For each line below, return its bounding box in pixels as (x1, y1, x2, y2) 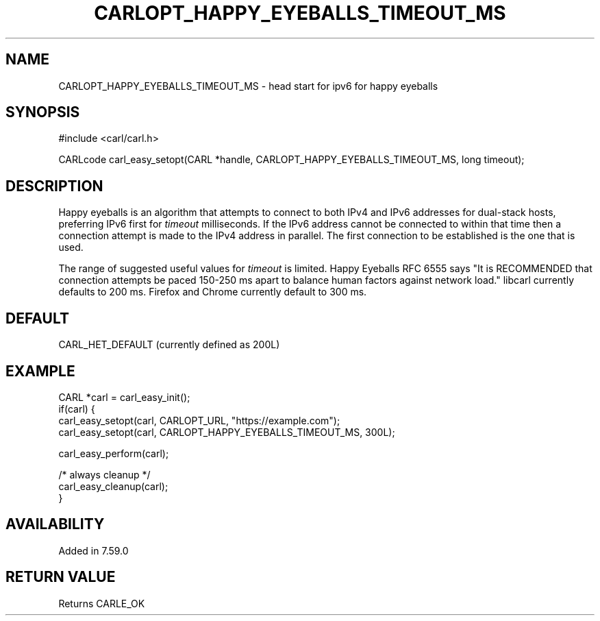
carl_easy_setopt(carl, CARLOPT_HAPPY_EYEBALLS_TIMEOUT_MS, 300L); (58, 426, 395, 438)
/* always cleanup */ (58, 468, 151, 480)
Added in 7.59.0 (58, 544, 129, 557)
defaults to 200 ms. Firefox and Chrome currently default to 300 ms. (58, 286, 367, 298)
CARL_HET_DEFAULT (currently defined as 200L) (58, 339, 280, 351)
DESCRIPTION (5, 177, 103, 195)
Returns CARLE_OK (58, 597, 145, 609)
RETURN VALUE (5, 568, 116, 586)
